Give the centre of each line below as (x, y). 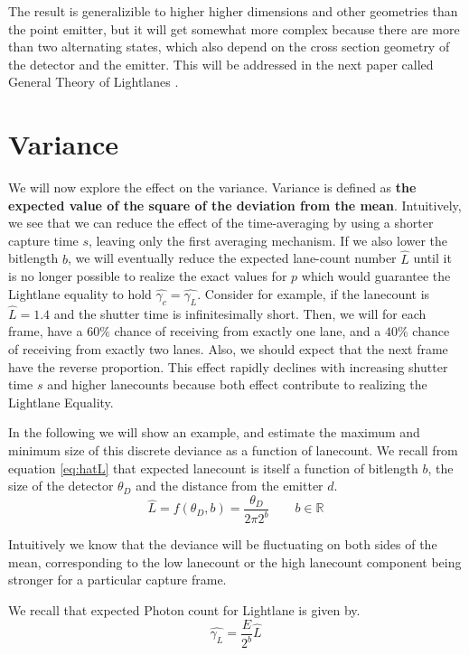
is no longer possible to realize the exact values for (148, 276)
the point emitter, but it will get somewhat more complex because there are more (234, 28)
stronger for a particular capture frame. (117, 580)
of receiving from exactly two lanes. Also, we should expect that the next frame (228, 349)
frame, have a (46, 331)
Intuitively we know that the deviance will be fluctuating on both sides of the (223, 544)
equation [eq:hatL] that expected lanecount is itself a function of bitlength (213, 468)
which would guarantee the (376, 276)
